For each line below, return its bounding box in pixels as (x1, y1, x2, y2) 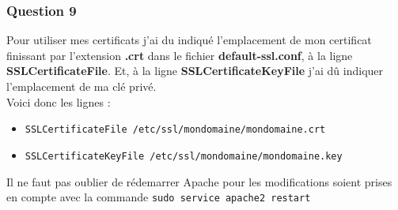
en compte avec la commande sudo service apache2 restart (6, 189, 311, 205)
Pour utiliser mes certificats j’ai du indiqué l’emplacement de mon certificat (6, 32, 372, 48)
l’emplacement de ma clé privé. (6, 78, 157, 94)
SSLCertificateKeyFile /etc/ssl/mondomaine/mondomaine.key (25, 150, 343, 162)
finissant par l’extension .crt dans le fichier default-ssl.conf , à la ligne (6, 47, 353, 63)
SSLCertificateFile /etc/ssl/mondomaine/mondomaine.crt (25, 124, 326, 136)
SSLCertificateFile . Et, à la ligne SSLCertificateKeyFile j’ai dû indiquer (6, 62, 384, 79)
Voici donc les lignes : (6, 93, 111, 110)
